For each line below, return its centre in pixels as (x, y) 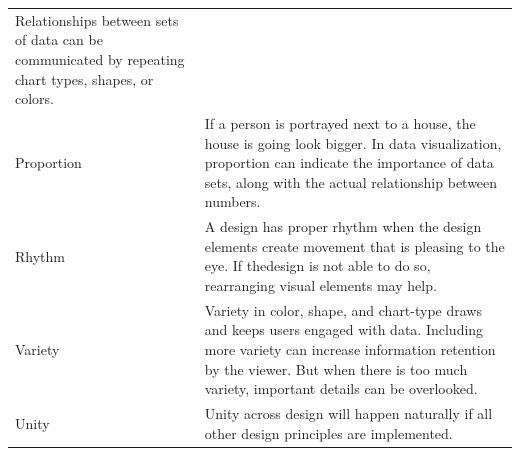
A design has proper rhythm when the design (343, 226)
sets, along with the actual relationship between (351, 181)
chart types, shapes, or (84, 78)
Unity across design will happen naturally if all (348, 413)
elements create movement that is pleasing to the (354, 245)
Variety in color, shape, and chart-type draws (343, 309)
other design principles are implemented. (328, 432)
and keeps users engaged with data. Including (344, 329)
